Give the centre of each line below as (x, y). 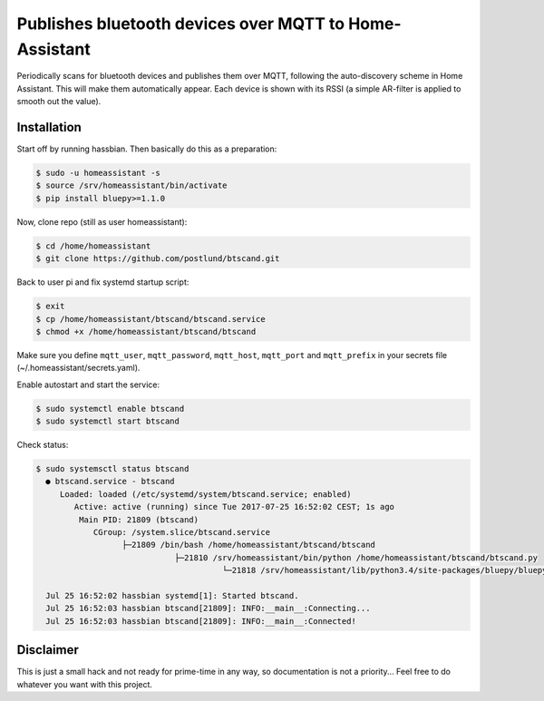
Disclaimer (48, 650)
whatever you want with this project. (85, 684)
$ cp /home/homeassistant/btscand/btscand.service (151, 319)
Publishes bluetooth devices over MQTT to (181, 24)
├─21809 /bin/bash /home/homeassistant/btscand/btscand (249, 545)
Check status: (43, 445)
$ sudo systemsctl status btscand (112, 469)
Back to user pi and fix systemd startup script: (103, 282)
